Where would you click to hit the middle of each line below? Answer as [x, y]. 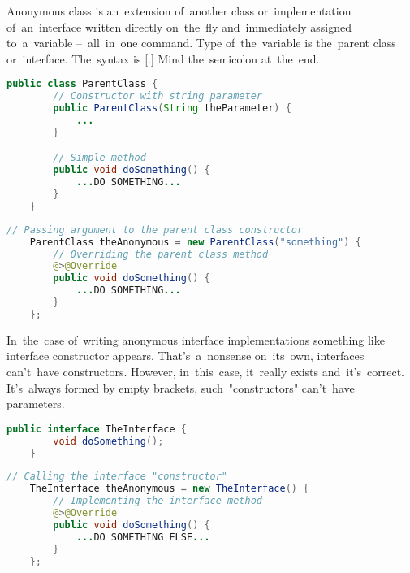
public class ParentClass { [82, 84]
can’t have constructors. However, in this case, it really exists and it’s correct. [205, 371]
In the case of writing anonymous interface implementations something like [196, 339]
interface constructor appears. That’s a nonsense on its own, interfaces [186, 356]
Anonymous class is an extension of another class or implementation [179, 11]
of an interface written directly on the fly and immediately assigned [179, 26]
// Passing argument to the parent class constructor [155, 230]
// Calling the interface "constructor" [117, 477]
